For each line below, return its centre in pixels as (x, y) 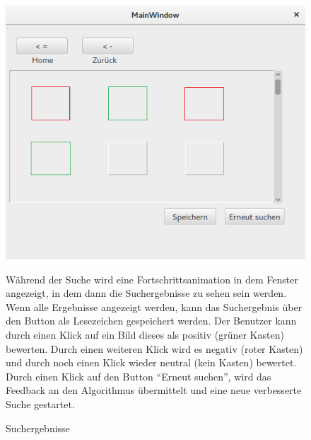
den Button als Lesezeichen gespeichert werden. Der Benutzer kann (151, 321)
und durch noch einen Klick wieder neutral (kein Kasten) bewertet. (151, 362)
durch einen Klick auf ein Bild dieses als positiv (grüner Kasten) (145, 334)
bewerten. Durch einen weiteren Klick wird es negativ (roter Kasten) (154, 348)
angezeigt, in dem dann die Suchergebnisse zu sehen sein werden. (146, 293)
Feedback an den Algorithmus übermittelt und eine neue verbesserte (154, 390)
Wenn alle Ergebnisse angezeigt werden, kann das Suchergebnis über (154, 306)
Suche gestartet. (40, 404)
